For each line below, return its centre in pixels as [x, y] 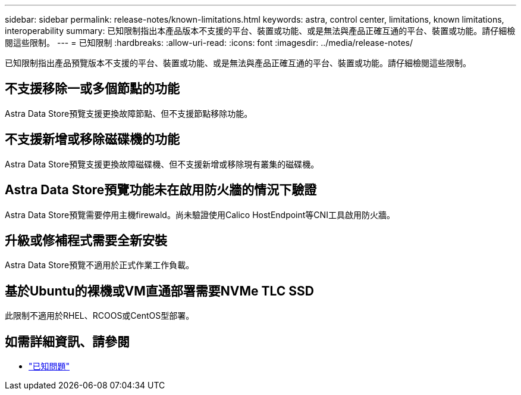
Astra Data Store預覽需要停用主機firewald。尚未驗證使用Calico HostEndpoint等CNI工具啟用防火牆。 [200, 214]
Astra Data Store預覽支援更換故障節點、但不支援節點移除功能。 [129, 113]
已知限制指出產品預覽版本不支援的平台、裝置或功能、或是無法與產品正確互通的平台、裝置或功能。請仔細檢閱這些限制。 [238, 63]
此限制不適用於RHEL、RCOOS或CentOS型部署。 [100, 316]
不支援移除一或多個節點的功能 [92, 89]
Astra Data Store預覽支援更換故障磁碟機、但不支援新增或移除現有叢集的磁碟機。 [162, 164]
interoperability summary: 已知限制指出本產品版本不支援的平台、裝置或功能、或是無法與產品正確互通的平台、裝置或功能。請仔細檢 [260, 31]
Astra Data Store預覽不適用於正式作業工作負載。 [100, 265]
